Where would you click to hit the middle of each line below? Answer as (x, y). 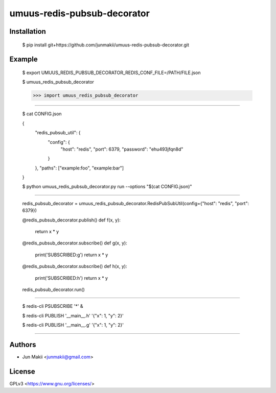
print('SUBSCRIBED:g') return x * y (72, 255)
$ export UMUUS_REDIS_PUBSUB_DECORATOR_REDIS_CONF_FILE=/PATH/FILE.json (111, 72)
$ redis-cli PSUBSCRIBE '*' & (53, 306)
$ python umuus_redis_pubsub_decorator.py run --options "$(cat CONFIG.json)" (107, 187)
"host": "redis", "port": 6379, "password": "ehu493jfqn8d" (122, 149)
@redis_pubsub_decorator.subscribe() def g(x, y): (75, 243)
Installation (28, 31)
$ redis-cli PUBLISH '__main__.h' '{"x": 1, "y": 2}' (73, 315)
